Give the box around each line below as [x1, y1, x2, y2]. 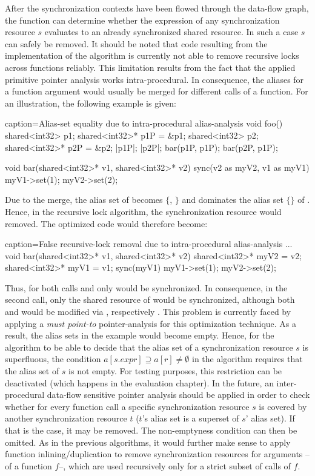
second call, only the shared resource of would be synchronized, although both [5, 293, 295, 306]
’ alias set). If [245, 412, 295, 425]
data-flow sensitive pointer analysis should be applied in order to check [47, 388, 310, 401]
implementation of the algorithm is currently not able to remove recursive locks [5, 49, 299, 62]
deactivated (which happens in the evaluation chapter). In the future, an [5, 376, 274, 389]
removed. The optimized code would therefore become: [5, 217, 208, 230]
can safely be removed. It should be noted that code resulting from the [5, 37, 268, 50]
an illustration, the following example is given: [5, 96, 176, 109]
